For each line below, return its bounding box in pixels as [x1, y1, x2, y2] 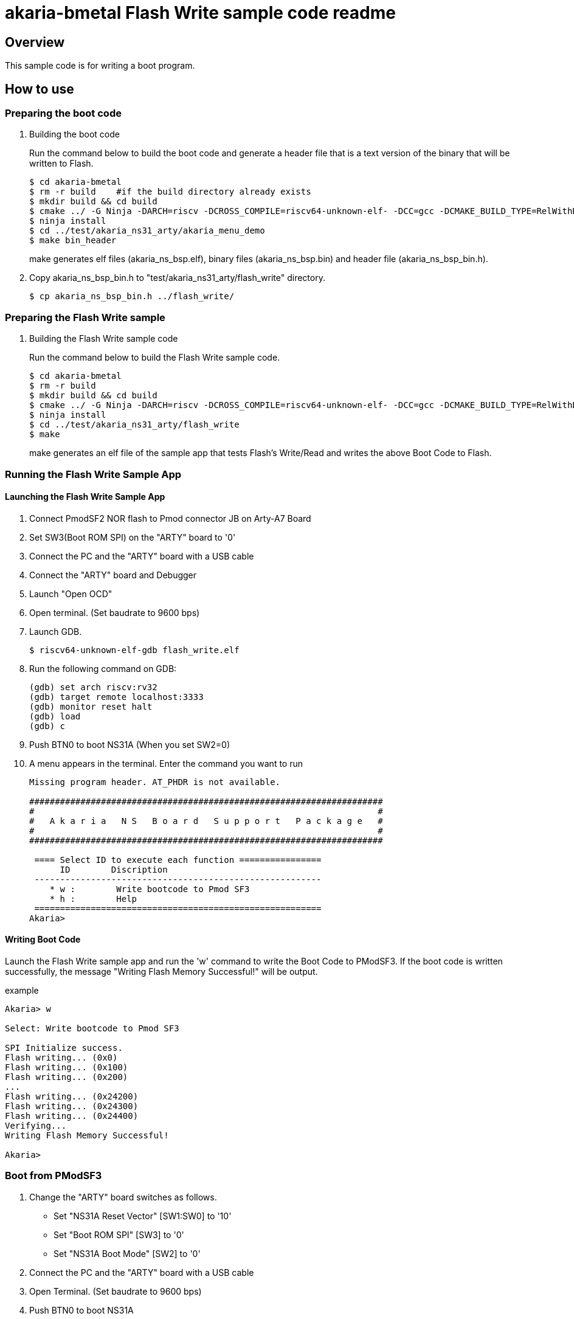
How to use [5, 81, 74, 97]
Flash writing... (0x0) [5, 1052, 118, 1062]
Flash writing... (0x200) [5, 1071, 128, 1082]
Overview [5, 34, 65, 50]
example [5, 985, 39, 995]
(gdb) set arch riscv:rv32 [29, 682, 157, 692]
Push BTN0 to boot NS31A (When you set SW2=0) [29, 739, 230, 750]
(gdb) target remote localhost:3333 [29, 691, 204, 702]
